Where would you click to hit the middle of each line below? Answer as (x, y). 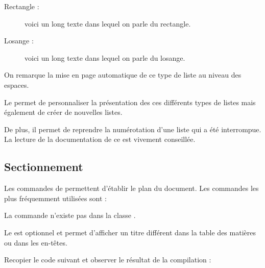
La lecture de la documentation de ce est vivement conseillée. (100, 139)
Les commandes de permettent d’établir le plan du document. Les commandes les (131, 188)
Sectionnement (44, 167)
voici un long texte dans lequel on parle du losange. (105, 57)
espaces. (17, 84)
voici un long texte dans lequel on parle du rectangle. (108, 23)
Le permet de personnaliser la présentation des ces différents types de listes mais (130, 102)
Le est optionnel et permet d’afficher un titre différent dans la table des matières (130, 232)
